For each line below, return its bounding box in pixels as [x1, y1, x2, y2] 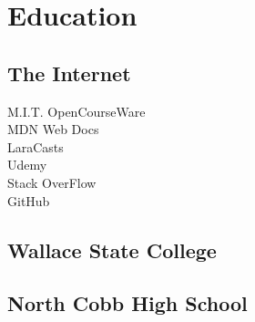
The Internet [7, 58, 131, 87]
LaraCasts [7, 137, 64, 156]
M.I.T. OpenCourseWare [7, 101, 146, 120]
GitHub [7, 191, 50, 210]
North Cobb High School [7, 289, 248, 317]
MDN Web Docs [7, 119, 99, 139]
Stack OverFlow [7, 172, 97, 192]
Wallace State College [7, 235, 217, 264]
